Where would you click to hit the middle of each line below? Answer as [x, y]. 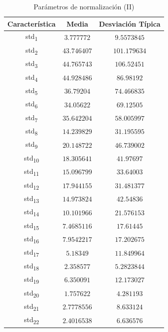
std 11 [32, 172]
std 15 [32, 226]
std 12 [32, 185]
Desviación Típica [130, 23]
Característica [32, 23]
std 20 [32, 293]
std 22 [32, 320]
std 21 [32, 306]
